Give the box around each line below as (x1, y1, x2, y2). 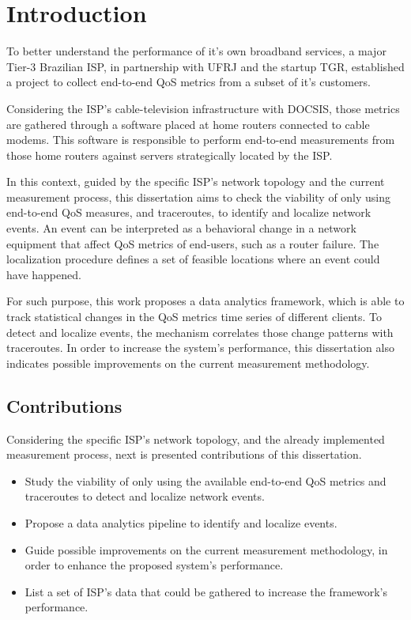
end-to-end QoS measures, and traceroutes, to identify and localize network (6, 204, 371, 221)
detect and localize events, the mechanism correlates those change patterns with (6, 323, 394, 340)
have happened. (6, 266, 81, 282)
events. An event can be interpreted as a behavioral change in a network (6, 220, 356, 236)
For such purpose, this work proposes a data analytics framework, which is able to (6, 293, 405, 309)
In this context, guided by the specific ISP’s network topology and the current (6, 173, 385, 190)
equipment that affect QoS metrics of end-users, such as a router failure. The (6, 235, 379, 251)
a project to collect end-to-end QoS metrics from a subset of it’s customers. (6, 74, 371, 90)
